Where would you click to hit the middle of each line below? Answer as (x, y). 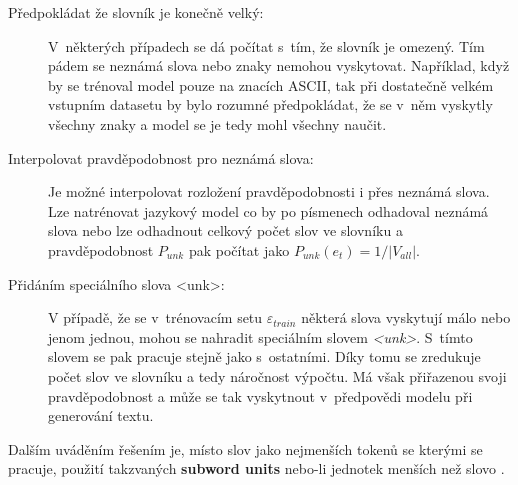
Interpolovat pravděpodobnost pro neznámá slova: (161, 157)
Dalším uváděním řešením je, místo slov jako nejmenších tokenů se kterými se (245, 448)
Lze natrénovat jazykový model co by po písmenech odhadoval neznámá (268, 210)
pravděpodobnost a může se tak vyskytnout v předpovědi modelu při (260, 395)
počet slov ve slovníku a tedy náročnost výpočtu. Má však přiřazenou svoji (277, 375)
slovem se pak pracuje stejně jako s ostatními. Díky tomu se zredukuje (264, 356)
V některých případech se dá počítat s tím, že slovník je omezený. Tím (266, 45)
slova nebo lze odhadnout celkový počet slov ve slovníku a (225, 230)
